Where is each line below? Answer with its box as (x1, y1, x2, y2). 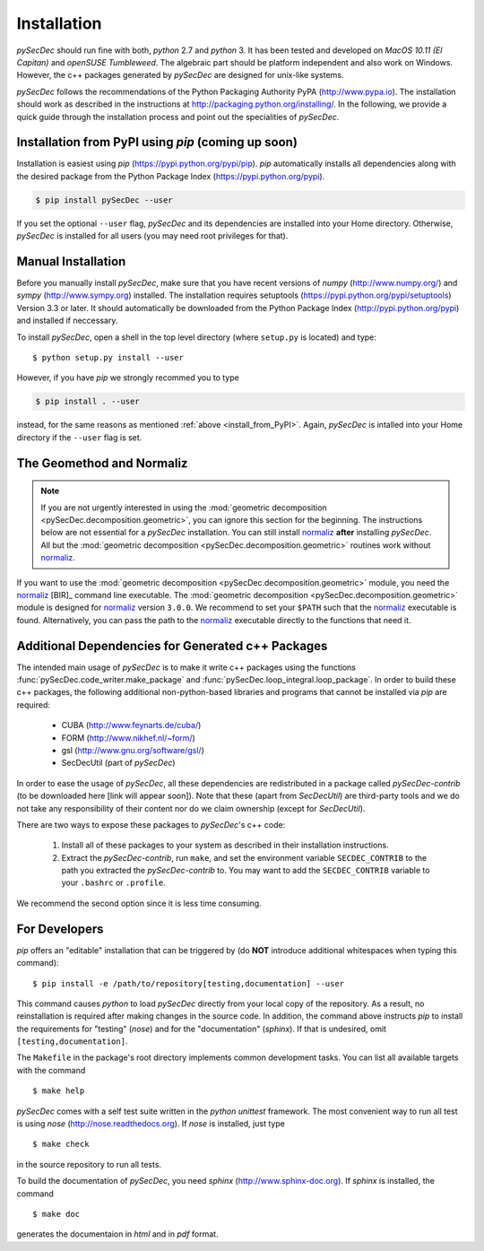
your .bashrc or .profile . (61, 877, 166, 888)
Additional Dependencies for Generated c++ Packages (16, 638, 328, 654)
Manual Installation (16, 254, 126, 269)
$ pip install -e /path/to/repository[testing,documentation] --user (32, 978, 345, 988)
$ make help (32, 1086, 85, 1096)
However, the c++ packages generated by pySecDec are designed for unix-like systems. (16, 70, 344, 81)
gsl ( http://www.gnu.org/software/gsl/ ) (61, 744, 205, 755)
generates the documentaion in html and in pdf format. (16, 1229, 219, 1239)
